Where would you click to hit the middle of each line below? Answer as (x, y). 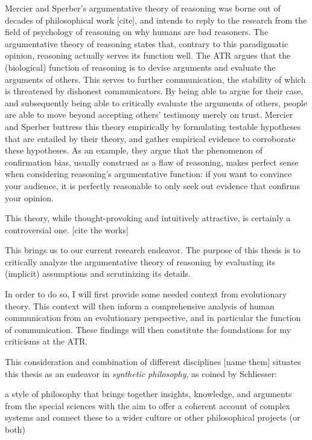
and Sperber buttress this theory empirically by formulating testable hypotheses (153, 126)
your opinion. (29, 197)
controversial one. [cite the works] (67, 229)
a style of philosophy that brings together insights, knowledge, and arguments (148, 394)
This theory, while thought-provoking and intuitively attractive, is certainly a (148, 218)
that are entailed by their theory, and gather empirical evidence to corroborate (150, 138)
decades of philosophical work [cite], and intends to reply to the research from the (156, 20)
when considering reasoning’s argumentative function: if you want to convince (148, 174)
